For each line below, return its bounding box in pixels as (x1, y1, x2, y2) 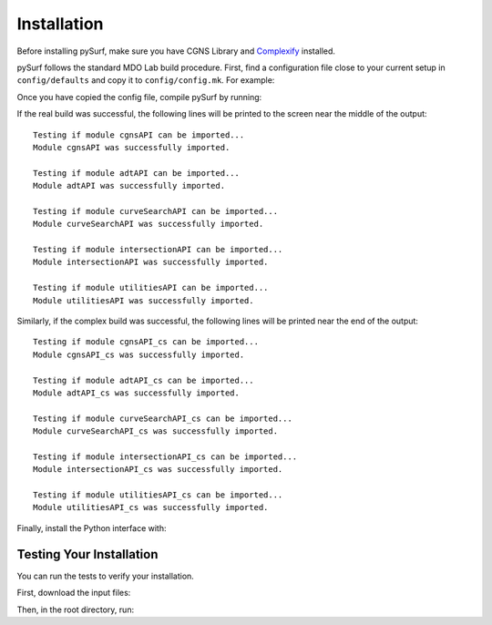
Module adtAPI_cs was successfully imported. (33, 387, 241, 398)
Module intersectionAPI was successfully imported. (33, 257, 269, 268)
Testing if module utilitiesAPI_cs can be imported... (33, 490, 283, 500)
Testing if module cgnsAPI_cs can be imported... (33, 337, 260, 347)
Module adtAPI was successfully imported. (33, 180, 226, 191)
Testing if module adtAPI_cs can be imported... (33, 374, 254, 385)
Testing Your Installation (16, 547, 159, 562)
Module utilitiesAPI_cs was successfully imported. (33, 502, 269, 513)
